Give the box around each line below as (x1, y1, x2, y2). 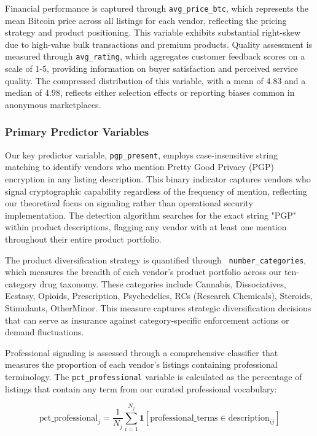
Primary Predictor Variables (5, 124, 149, 139)
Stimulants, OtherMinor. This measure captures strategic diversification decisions (5, 301, 311, 314)
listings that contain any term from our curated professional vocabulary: (5, 382, 277, 395)
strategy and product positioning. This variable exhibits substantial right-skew (5, 26, 301, 39)
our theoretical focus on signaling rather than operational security (5, 197, 253, 209)
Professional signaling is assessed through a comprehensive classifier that (5, 346, 278, 359)
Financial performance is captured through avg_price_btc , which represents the (5, 2, 308, 14)
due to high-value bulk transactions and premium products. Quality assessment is (5, 37, 313, 50)
